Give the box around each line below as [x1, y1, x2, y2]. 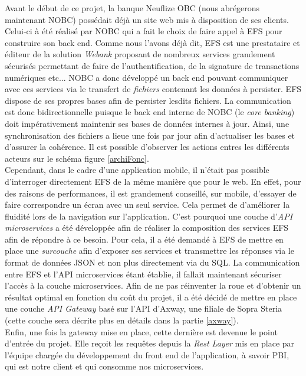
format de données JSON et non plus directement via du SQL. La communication [5, 256, 300, 269]
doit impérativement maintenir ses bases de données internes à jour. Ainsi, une [5, 117, 289, 129]
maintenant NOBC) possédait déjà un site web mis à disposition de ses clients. [5, 13, 289, 25]
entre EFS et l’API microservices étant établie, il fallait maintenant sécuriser [5, 267, 282, 280]
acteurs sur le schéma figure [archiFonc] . [5, 152, 149, 164]
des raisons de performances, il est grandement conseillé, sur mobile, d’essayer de [5, 187, 297, 199]
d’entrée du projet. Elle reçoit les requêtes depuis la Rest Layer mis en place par [5, 337, 295, 349]
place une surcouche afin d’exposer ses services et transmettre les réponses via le [5, 244, 294, 257]
